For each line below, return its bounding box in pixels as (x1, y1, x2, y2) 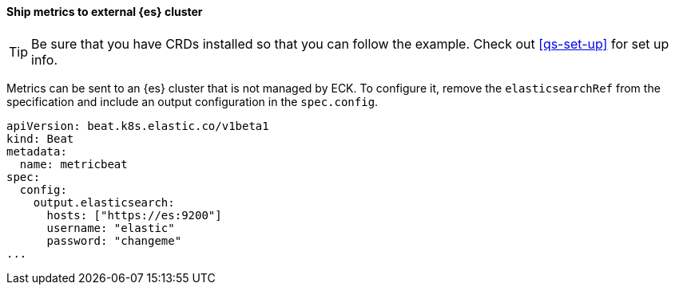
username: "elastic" (46, 221, 175, 234)
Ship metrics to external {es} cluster (6, 5, 203, 18)
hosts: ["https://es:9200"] (46, 208, 222, 222)
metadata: (6, 144, 67, 158)
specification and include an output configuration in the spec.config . (6, 94, 379, 108)
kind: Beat (6, 132, 74, 145)
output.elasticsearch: (33, 195, 175, 209)
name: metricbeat (19, 157, 128, 171)
